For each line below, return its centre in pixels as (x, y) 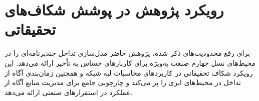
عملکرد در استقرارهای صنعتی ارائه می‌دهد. (69, 92)
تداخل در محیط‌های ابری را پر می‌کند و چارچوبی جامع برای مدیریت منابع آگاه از (123, 82)
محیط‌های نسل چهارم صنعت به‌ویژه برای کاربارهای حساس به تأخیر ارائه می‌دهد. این (130, 62)
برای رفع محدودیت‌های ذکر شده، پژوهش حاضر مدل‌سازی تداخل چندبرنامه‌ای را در (127, 53)
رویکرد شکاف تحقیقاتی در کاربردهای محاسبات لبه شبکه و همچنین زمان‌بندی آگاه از (129, 72)
